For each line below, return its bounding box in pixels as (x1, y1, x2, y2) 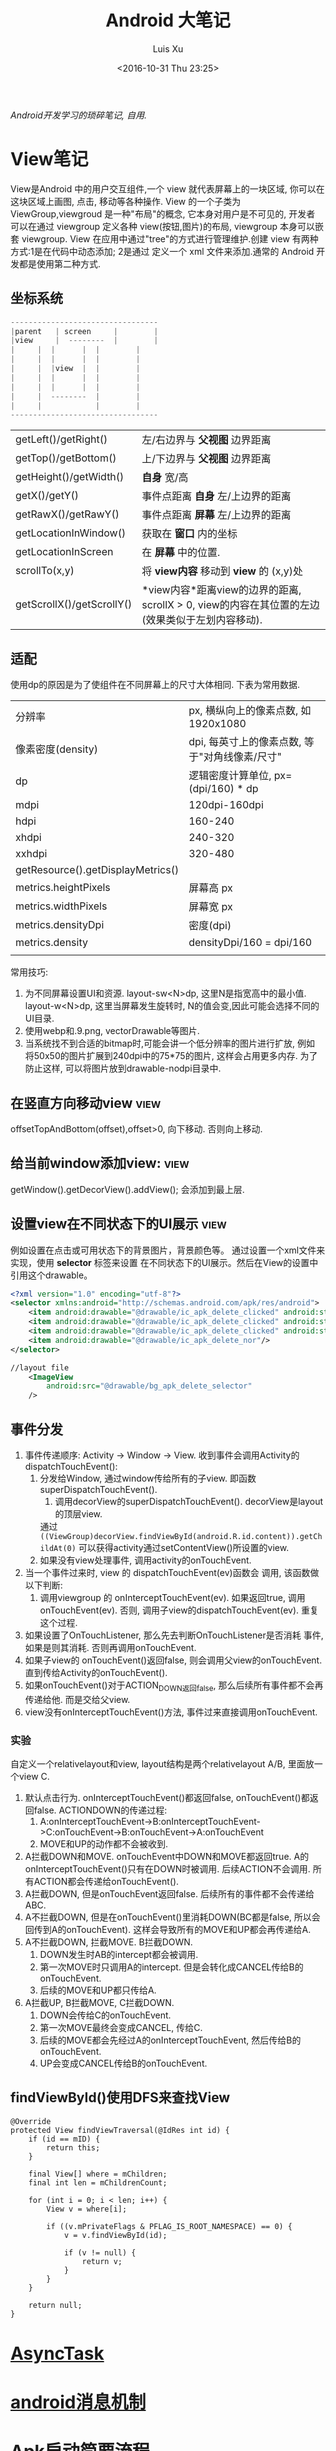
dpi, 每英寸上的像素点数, (188, 735, 302, 749)
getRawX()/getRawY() (15, 507, 120, 521)
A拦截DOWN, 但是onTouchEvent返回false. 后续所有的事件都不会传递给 (24, 1888, 315, 1900)
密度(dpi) (188, 919, 232, 933)
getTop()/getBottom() (15, 451, 117, 465)
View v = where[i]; (46, 2204, 128, 2214)
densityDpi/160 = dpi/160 (188, 936, 313, 950)
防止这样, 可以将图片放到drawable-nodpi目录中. (24, 1062, 222, 1075)
